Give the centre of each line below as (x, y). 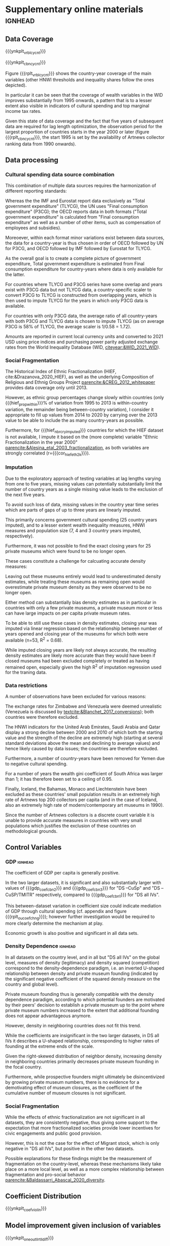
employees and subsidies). (33, 228)
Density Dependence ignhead (41, 946)
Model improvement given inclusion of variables (83, 1225)
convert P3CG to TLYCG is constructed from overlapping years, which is (81, 295)
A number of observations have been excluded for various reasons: (76, 696)
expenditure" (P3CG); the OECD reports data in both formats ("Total (76, 211)
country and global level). (32, 984)
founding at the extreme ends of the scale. (50, 1046)
